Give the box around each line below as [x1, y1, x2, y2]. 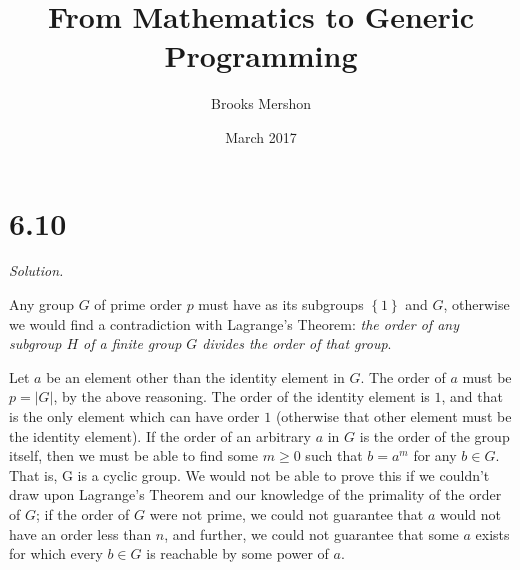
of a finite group [83, 333, 182, 354]
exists [475, 523, 510, 544]
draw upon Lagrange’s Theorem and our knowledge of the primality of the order [9, 484, 502, 505]
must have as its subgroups [198, 294, 364, 315]
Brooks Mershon [211, 93, 311, 114]
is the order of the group [359, 425, 510, 446]
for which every [9, 543, 103, 564]
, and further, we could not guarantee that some [164, 523, 459, 544]
